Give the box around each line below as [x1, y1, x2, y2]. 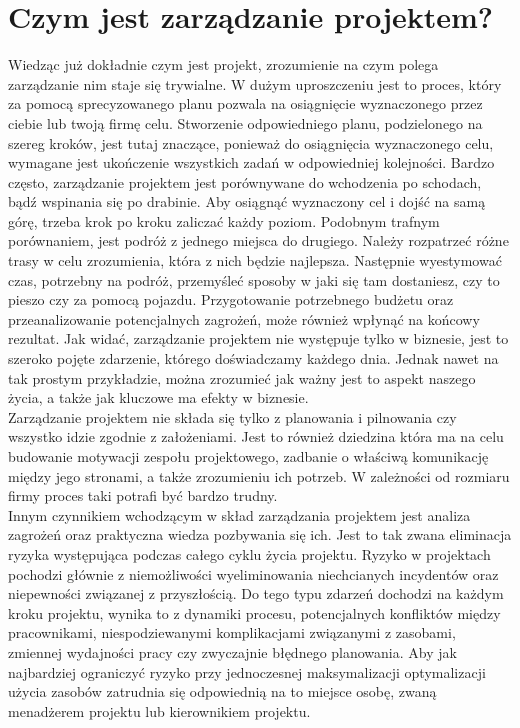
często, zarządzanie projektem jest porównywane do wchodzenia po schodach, [8, 171, 482, 192]
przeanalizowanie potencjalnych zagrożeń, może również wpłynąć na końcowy [8, 308, 480, 329]
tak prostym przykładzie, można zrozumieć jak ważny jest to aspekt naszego [8, 367, 476, 388]
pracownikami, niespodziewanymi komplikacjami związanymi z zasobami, [8, 622, 456, 643]
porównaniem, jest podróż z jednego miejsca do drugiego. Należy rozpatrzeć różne [8, 230, 509, 251]
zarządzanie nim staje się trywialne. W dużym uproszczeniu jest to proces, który [8, 73, 502, 94]
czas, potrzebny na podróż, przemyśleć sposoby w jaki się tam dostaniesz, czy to [8, 269, 500, 290]
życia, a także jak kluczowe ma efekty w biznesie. [8, 387, 309, 408]
